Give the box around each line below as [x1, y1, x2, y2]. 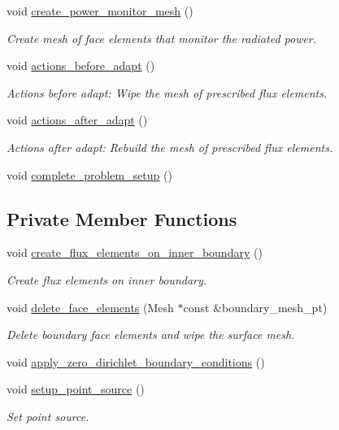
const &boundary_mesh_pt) [183, 298, 328, 315]
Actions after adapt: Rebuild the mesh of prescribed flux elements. [7, 138, 333, 155]
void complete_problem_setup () [7, 166, 172, 183]
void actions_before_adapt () [7, 57, 155, 74]
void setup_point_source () [7, 380, 145, 397]
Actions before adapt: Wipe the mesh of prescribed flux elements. [7, 84, 328, 101]
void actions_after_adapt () [7, 111, 148, 128]
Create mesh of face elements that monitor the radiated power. [7, 29, 317, 46]
